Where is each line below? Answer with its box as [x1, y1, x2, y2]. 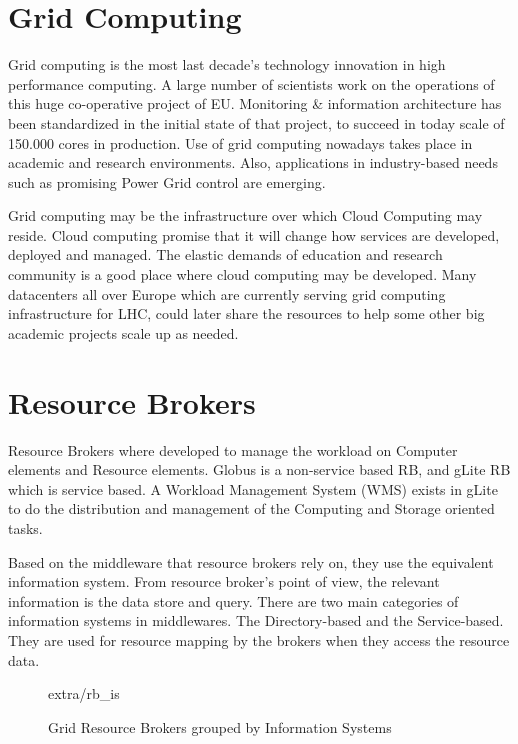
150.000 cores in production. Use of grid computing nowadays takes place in [8, 132, 473, 153]
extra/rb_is [48, 683, 120, 704]
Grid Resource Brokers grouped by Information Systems [48, 716, 392, 737]
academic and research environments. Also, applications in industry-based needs [8, 152, 498, 173]
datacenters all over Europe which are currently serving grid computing [8, 283, 446, 304]
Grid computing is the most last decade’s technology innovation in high [8, 54, 446, 75]
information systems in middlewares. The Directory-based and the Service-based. [8, 610, 504, 631]
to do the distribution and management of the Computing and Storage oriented [8, 498, 495, 519]
